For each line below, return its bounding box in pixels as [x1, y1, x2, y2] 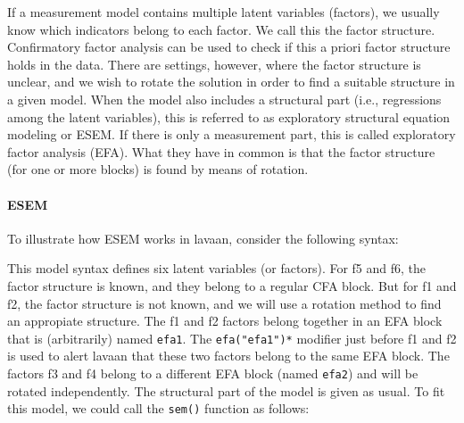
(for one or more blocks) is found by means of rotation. [7, 160, 309, 178]
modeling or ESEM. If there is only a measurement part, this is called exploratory [7, 125, 456, 144]
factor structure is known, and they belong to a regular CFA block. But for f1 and [7, 276, 457, 294]
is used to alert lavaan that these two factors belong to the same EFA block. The [7, 346, 450, 365]
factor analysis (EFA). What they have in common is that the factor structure [7, 142, 435, 161]
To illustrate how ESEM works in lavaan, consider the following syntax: [7, 228, 399, 247]
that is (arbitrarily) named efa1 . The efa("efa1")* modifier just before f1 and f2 [7, 328, 457, 347]
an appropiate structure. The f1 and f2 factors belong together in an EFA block [7, 311, 443, 330]
